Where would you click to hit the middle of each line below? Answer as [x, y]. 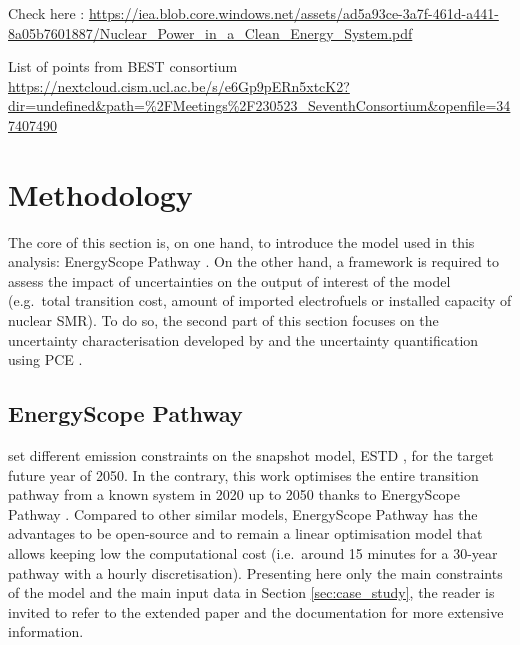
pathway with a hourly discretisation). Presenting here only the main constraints [255, 572]
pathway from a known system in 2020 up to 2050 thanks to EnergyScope [234, 494]
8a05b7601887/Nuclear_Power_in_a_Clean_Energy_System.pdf [210, 32]
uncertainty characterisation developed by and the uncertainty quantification [243, 339]
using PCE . [45, 359]
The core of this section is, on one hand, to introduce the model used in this [241, 241]
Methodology [100, 193]
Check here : [46, 13]
